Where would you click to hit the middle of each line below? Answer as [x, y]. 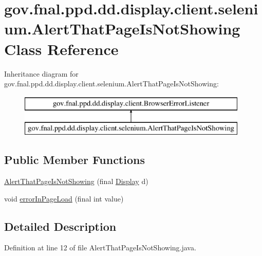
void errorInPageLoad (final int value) [64, 198]
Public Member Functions [74, 160]
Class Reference [61, 49]
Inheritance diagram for [41, 73]
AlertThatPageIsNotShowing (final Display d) [76, 181]
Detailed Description [60, 226]
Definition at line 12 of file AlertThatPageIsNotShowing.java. [100, 248]
